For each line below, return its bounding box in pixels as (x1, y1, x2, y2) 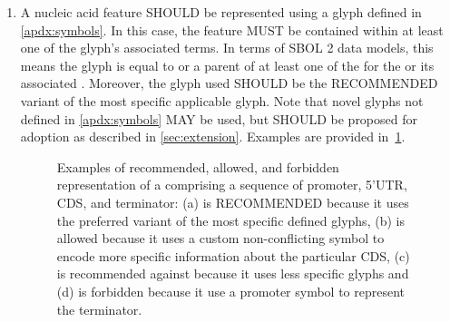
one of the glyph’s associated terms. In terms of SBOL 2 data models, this (20, 38, 434, 57)
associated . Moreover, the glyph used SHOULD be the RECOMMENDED (20, 73, 438, 93)
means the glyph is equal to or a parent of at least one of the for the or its (20, 55, 435, 74)
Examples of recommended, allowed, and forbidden (56, 157, 339, 176)
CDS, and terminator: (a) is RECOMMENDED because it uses (56, 192, 409, 211)
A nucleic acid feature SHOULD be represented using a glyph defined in (20, 3, 422, 21)
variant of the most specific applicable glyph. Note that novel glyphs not (20, 91, 424, 110)
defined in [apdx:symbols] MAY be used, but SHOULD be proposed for (20, 109, 417, 128)
